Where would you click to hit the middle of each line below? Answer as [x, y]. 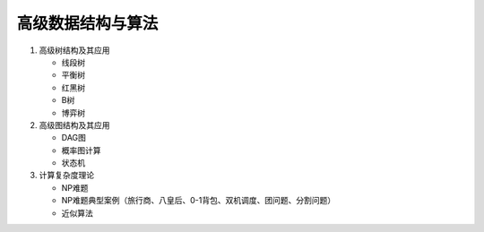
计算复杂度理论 [66, 176]
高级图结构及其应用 [74, 125]
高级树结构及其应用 [74, 50]
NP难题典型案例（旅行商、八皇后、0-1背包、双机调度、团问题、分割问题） [199, 201]
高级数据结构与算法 [87, 23]
